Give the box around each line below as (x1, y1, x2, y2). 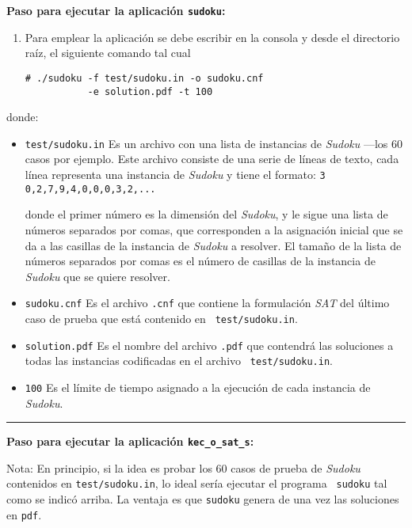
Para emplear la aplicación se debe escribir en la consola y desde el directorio (25, 28, 400, 45)
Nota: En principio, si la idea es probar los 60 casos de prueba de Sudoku (6, 459, 360, 476)
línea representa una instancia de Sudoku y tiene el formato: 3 (25, 166, 326, 182)
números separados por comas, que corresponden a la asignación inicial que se (25, 221, 403, 237)
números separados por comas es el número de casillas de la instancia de (25, 253, 376, 269)
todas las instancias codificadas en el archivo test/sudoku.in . (25, 352, 333, 369)
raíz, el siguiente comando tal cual (25, 44, 191, 61)
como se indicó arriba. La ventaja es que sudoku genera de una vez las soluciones (6, 491, 399, 507)
